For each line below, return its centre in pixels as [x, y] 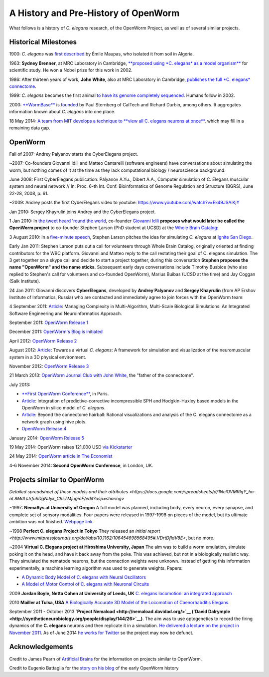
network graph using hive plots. [54, 421]
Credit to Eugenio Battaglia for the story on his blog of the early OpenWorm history [94, 668]
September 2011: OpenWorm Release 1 [49, 323]
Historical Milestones [43, 42]
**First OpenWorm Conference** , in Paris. [65, 394]
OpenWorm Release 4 [44, 429]
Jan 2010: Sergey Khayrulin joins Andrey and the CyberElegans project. [83, 212]
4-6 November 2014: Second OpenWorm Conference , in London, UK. [81, 465]
